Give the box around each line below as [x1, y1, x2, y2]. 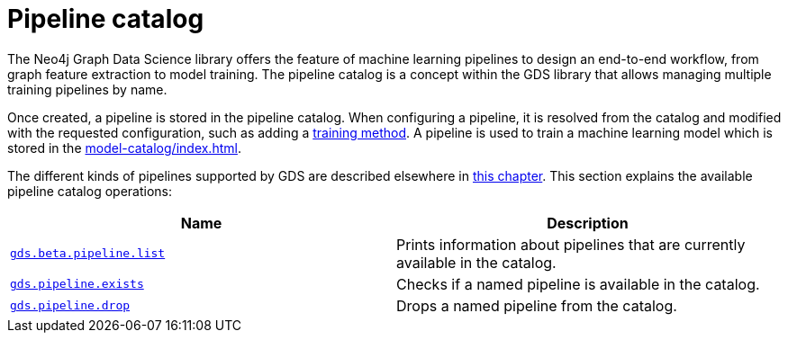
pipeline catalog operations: [7, 183, 172, 199]
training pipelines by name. [7, 81, 168, 97]
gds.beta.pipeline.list [10, 246, 166, 261]
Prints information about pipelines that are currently [396, 235, 746, 254]
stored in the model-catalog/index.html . [7, 139, 241, 156]
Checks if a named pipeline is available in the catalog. [396, 274, 760, 293]
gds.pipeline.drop [10, 299, 131, 313]
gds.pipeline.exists [10, 277, 144, 291]
